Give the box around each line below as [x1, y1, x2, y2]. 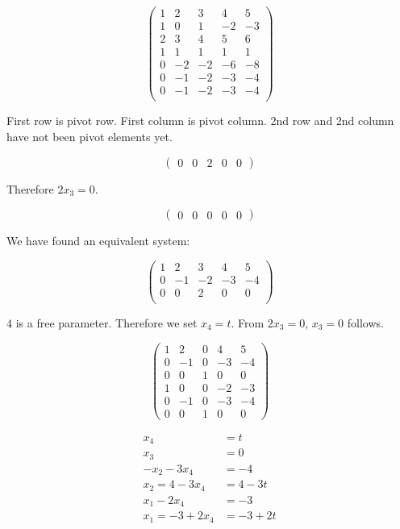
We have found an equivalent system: [6, 232, 190, 249]
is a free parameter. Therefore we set [15, 314, 198, 331]
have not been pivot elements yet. [6, 127, 173, 144]
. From [231, 314, 265, 331]
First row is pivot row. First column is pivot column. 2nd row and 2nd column [6, 112, 394, 129]
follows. [347, 314, 384, 331]
